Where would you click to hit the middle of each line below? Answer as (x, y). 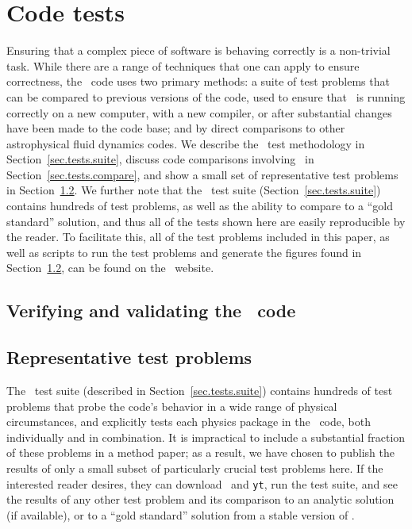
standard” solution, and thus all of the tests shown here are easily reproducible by (206, 221)
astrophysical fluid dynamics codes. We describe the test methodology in (186, 143)
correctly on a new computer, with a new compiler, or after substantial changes (199, 112)
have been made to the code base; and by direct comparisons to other (176, 128)
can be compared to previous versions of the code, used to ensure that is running (206, 96)
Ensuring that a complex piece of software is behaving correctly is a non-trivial (198, 50)
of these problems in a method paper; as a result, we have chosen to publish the (200, 452)
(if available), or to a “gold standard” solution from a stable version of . (181, 514)
